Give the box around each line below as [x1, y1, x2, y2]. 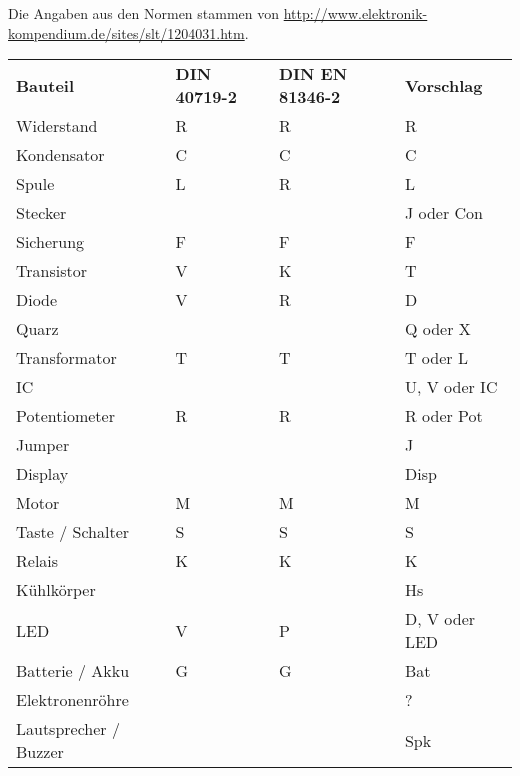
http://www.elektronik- [283, 3, 428, 23]
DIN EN [278, 62, 348, 86]
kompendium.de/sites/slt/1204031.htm [8, 22, 245, 43]
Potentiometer [16, 404, 115, 428]
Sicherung [16, 230, 85, 254]
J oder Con [404, 201, 484, 225]
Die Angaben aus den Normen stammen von [8, 3, 280, 23]
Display [16, 462, 69, 486]
